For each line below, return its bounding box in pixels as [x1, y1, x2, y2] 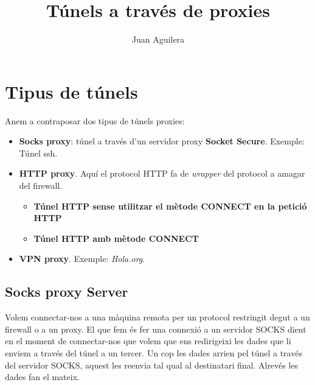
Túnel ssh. [19, 146, 58, 159]
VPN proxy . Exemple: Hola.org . [19, 252, 145, 265]
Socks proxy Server [5, 282, 128, 301]
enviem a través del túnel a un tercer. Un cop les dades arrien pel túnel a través [5, 346, 302, 359]
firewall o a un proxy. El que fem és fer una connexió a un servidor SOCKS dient [5, 322, 306, 335]
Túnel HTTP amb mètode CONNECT [33, 231, 199, 244]
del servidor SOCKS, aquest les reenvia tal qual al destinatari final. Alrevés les [5, 358, 299, 371]
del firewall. [19, 179, 63, 192]
